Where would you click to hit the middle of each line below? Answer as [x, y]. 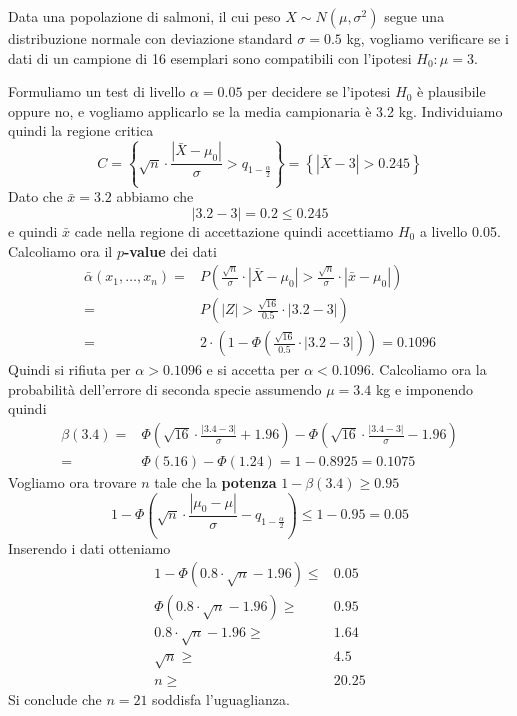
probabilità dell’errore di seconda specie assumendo [165, 388]
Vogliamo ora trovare [72, 482]
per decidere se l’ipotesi [319, 91]
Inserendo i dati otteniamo [89, 547]
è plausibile [451, 91]
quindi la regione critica [81, 130]
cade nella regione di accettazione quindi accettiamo [234, 230]
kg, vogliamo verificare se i [427, 38]
